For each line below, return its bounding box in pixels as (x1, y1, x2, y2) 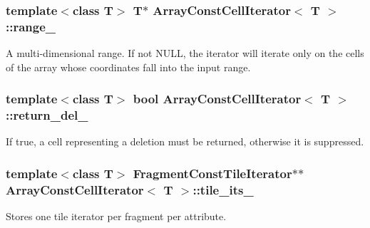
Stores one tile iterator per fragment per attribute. (6, 209, 227, 224)
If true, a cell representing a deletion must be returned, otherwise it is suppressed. (6, 134, 364, 149)
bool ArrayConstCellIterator (133, 90, 302, 108)
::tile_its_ (192, 180, 254, 198)
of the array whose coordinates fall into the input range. (6, 59, 251, 74)
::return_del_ (6, 106, 88, 124)
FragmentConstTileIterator (133, 164, 292, 182)
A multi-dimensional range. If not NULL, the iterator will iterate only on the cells (6, 46, 364, 61)
